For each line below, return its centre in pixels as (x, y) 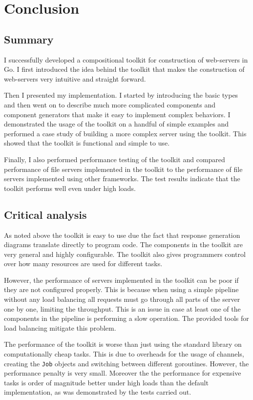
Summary (29, 39)
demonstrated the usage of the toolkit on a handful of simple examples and (116, 124)
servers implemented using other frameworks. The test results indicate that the (122, 179)
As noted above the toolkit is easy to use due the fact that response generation (122, 235)
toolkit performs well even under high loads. (70, 188)
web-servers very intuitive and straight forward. (75, 78)
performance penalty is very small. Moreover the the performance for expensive (123, 373)
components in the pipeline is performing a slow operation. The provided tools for (126, 318)
